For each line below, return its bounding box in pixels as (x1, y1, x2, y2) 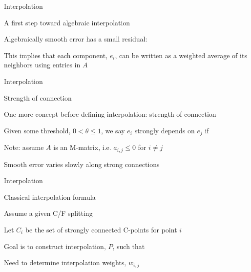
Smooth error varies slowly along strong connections (4, 159, 160, 169)
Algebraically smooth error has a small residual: (4, 34, 147, 44)
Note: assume (4, 142, 44, 152)
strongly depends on (134, 125, 195, 135)
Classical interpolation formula (4, 191, 96, 202)
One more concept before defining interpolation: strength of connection (4, 109, 216, 119)
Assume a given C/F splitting (4, 208, 93, 218)
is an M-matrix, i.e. (53, 142, 111, 152)
